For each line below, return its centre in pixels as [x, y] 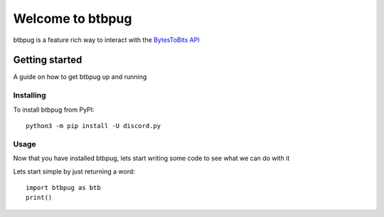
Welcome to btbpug [73, 18]
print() [39, 198]
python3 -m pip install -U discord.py [94, 126]
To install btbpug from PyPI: [54, 110]
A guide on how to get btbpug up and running [80, 77]
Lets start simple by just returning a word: [74, 171]
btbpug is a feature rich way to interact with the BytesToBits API [106, 40]
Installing [30, 95]
